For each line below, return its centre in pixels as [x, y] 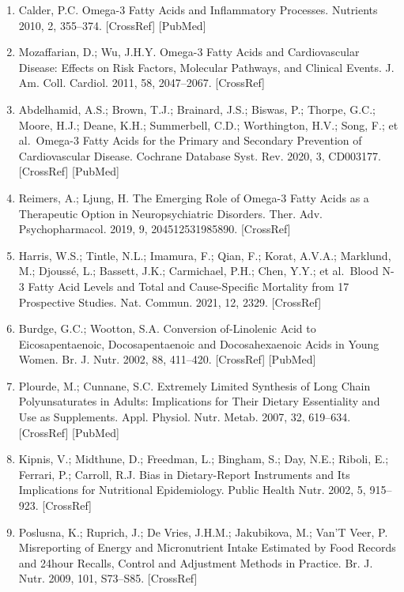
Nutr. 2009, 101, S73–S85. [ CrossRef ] [108, 578]
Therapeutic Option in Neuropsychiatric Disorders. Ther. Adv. [170, 213]
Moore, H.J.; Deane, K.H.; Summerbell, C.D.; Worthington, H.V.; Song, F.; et [208, 124]
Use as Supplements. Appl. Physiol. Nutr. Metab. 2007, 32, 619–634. [185, 417]
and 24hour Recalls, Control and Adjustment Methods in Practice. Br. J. [196, 562]
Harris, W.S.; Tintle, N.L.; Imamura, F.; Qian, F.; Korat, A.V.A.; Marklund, [205, 255]
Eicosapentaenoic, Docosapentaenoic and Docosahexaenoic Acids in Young [199, 343]
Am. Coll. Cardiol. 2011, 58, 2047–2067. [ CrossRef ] [142, 83]
